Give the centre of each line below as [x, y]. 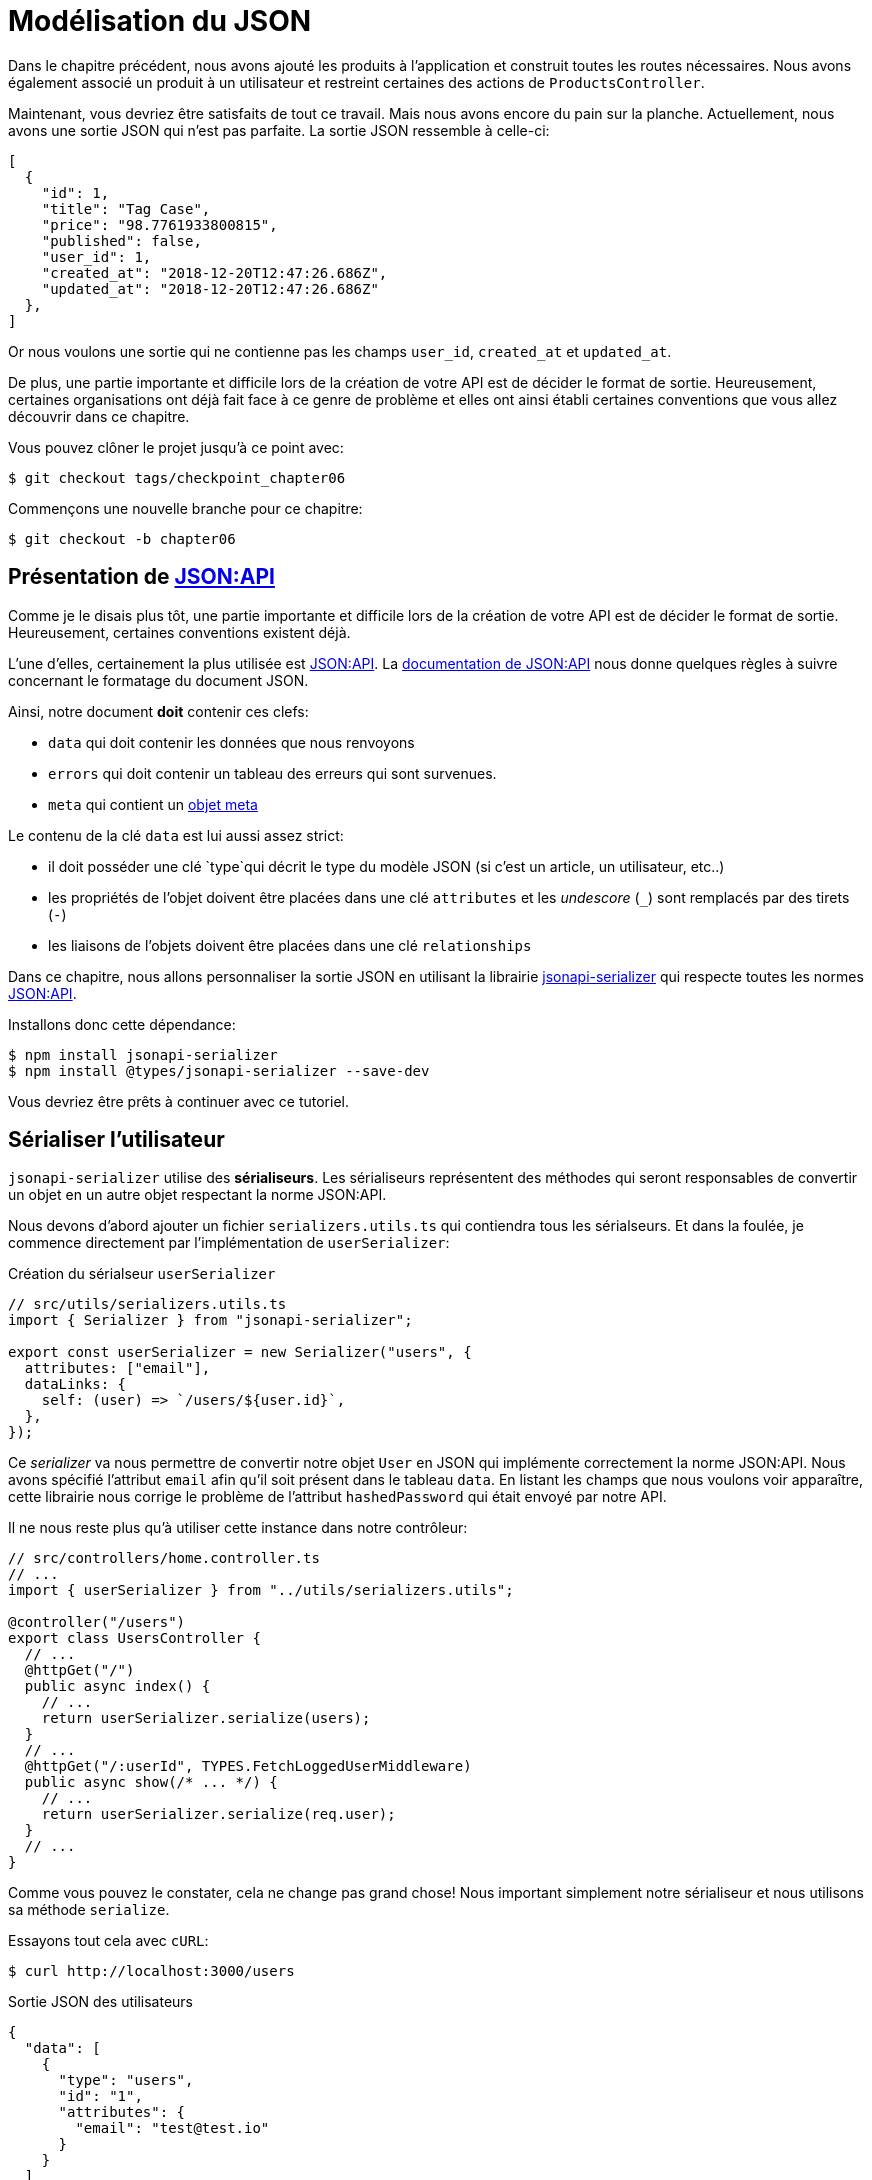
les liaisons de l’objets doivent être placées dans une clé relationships [290, 945]
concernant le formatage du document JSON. [158, 680]
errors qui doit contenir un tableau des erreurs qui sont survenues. [272, 773]
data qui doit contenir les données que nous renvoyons [231, 742]
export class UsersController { [134, 1638]
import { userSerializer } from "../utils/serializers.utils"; [261, 1590]
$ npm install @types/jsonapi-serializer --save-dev [219, 1070]
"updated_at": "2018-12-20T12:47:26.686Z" [210, 288]
